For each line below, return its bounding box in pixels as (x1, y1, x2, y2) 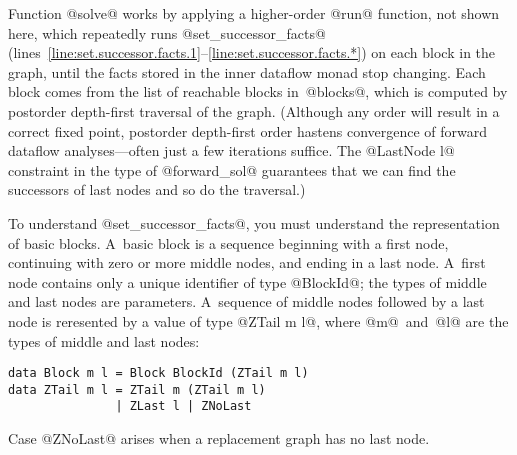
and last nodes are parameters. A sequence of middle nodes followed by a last (8, 291, 485, 312)
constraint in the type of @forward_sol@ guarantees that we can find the (8, 159, 456, 180)
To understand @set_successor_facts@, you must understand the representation (8, 212, 500, 233)
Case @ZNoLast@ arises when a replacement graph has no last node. (8, 428, 430, 449)
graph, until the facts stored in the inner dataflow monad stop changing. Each (8, 61, 486, 82)
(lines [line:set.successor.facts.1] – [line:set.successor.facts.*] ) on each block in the (8, 42, 496, 63)
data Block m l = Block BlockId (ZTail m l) (8, 366, 309, 381)
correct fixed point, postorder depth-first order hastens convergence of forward (8, 120, 488, 141)
